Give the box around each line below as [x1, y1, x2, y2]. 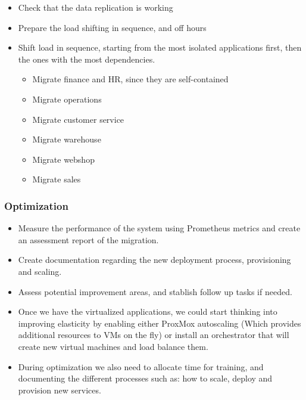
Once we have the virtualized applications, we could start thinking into [18, 305, 277, 318]
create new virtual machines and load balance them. [18, 340, 208, 352]
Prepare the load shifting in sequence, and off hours [18, 21, 207, 33]
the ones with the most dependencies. [18, 52, 155, 65]
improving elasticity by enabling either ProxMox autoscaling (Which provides [18, 317, 301, 329]
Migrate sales [32, 173, 81, 185]
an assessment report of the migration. [18, 233, 159, 246]
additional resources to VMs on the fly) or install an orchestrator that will [18, 328, 289, 341]
